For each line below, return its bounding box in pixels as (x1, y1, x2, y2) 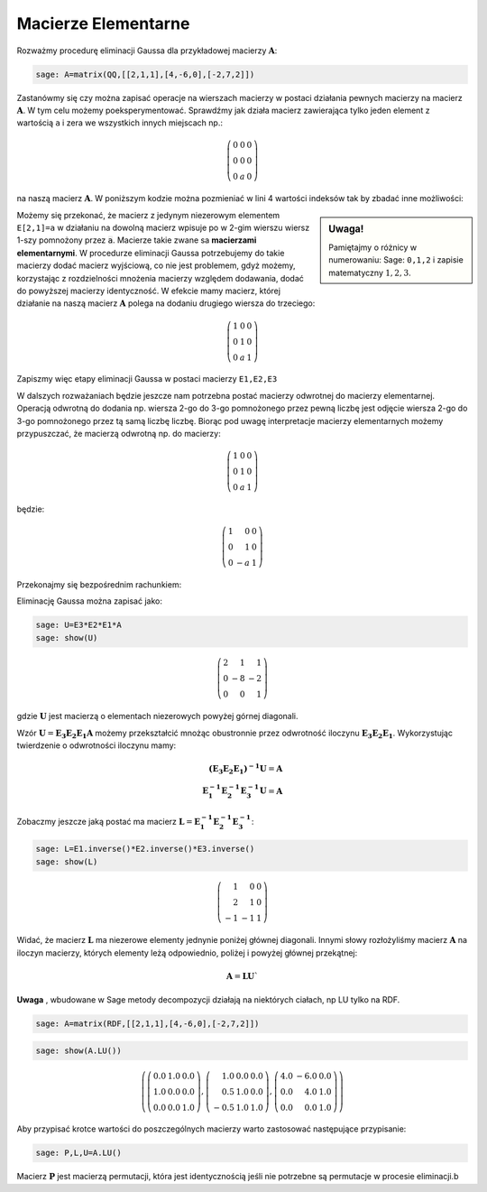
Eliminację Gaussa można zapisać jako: (16, 596, 162, 606)
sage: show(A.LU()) (35, 1045, 122, 1056)
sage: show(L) (35, 856, 98, 866)
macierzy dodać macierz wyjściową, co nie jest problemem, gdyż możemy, (16, 260, 296, 271)
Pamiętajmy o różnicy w (328, 242, 418, 253)
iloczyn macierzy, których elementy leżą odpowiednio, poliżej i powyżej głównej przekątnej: (16, 947, 358, 958)
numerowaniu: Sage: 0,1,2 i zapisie (328, 254, 464, 265)
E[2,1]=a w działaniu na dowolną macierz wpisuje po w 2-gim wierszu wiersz (16, 222, 310, 234)
